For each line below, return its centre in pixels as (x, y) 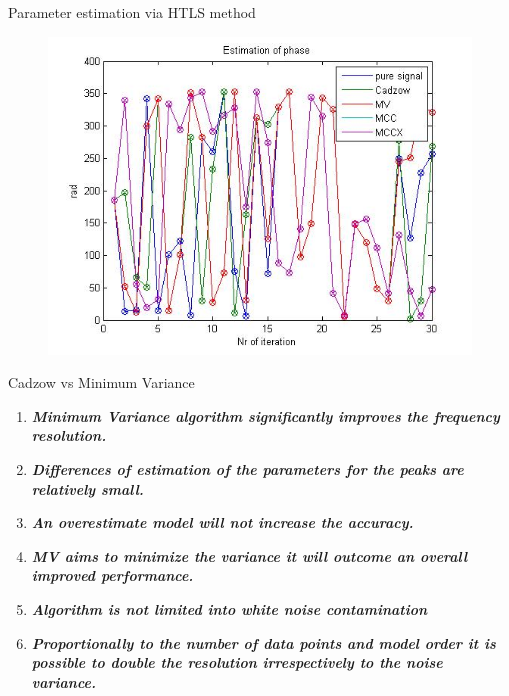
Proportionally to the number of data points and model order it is (263, 642)
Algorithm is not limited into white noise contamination (229, 608)
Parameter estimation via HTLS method (132, 12)
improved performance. (112, 575)
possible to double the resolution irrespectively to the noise (237, 662)
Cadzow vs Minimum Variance (101, 382)
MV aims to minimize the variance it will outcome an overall (249, 555)
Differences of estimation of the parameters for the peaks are (247, 468)
